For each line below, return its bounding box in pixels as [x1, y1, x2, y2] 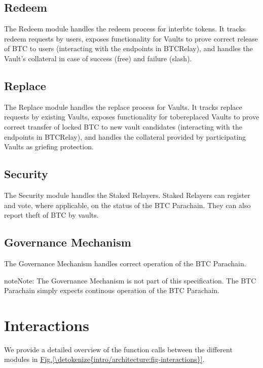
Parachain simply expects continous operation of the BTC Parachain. [4, 285, 220, 296]
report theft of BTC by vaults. [4, 210, 99, 220]
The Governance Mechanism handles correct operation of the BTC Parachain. [4, 258, 246, 268]
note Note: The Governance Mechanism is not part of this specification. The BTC [4, 275, 256, 285]
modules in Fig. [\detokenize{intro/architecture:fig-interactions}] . [4, 354, 205, 364]
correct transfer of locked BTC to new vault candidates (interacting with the [4, 121, 242, 132]
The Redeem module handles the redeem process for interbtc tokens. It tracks [4, 23, 246, 34]
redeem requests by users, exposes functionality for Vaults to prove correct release [4, 33, 258, 44]
